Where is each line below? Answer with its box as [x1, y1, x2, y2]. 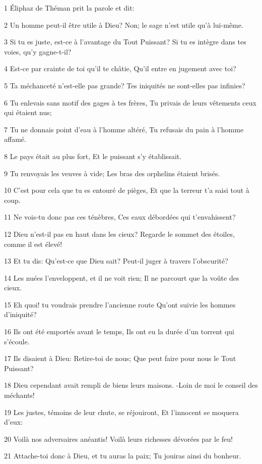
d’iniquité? [4, 309, 37, 320]
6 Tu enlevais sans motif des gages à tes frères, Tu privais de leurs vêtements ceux [4, 97, 256, 108]
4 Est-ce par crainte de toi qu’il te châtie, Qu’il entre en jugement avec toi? [4, 63, 236, 74]
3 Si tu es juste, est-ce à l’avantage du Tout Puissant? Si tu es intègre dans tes [4, 36, 246, 47]
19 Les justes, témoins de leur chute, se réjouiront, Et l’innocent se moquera [4, 406, 239, 417]
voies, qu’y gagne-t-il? [4, 46, 72, 57]
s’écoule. [4, 336, 30, 346]
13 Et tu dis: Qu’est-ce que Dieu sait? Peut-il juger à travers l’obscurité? [4, 255, 228, 266]
